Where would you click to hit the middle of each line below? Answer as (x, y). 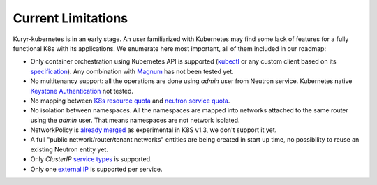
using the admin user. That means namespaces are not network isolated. (135, 120)
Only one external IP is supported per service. (96, 169)
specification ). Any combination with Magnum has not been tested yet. (132, 71)
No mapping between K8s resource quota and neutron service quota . (130, 101)
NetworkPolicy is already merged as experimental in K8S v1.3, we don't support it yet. (154, 130)
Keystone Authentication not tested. (82, 91)
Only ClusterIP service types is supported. (91, 159)
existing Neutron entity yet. (69, 149)
